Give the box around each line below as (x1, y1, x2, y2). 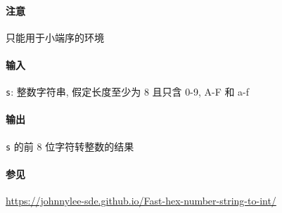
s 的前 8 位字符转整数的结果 (6, 138, 134, 153)
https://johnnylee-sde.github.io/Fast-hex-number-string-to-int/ (6, 193, 276, 208)
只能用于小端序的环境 (6, 30, 104, 44)
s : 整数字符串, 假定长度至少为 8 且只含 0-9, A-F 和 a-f (6, 84, 250, 99)
